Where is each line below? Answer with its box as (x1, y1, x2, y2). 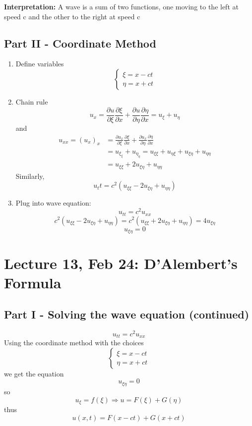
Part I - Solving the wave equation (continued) (4, 306, 250, 321)
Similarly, (15, 170, 45, 181)
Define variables (15, 58, 64, 69)
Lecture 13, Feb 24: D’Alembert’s (4, 253, 238, 273)
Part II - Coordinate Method (4, 35, 157, 51)
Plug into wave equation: (15, 198, 91, 208)
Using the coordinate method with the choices (4, 337, 144, 348)
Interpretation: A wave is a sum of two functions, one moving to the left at (4, 1, 239, 11)
